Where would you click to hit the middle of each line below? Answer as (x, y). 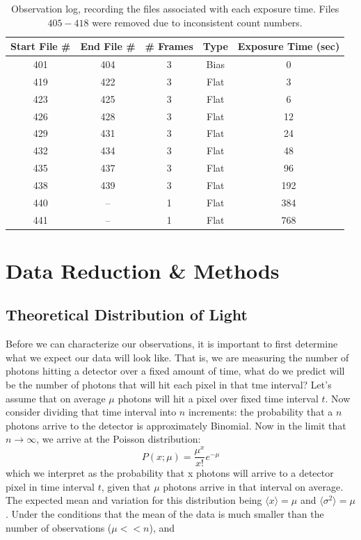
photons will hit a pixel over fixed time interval (218, 398)
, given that (126, 486)
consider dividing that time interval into (91, 412)
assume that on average (56, 398)
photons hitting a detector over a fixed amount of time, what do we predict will (175, 371)
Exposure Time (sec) (289, 46)
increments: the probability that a (260, 412)
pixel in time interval (50, 486)
